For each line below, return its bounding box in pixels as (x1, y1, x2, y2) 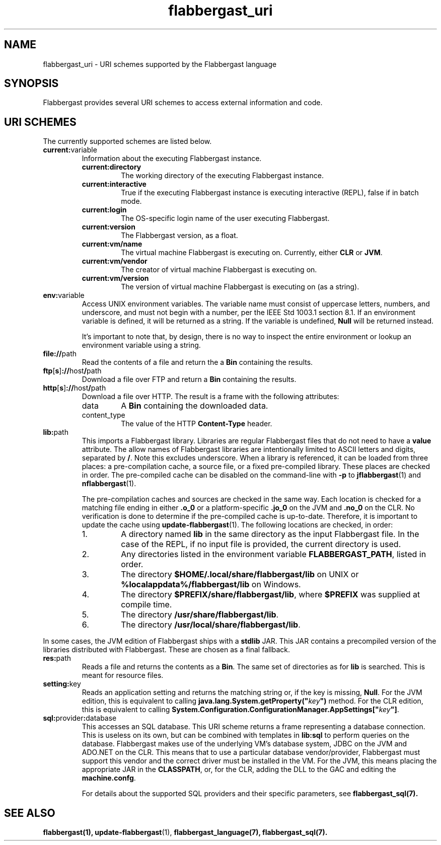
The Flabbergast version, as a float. (121, 231, 238, 240)
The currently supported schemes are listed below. (43, 137, 212, 146)
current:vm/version (82, 274, 149, 283)
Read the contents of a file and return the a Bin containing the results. (82, 358, 313, 367)
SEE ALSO (4, 806, 55, 819)
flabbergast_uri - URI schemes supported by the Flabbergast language (43, 59, 277, 68)
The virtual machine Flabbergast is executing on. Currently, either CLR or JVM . (121, 248, 383, 257)
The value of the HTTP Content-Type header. (121, 419, 272, 428)
